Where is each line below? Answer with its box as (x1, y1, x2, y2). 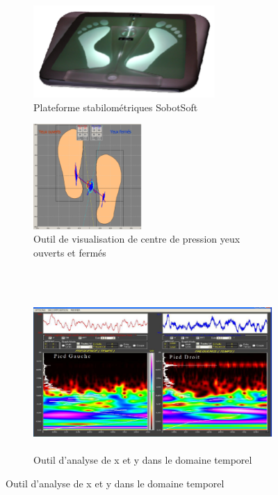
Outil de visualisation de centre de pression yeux (33, 232, 240, 246)
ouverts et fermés (33, 245, 106, 259)
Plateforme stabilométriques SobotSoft (33, 99, 198, 114)
